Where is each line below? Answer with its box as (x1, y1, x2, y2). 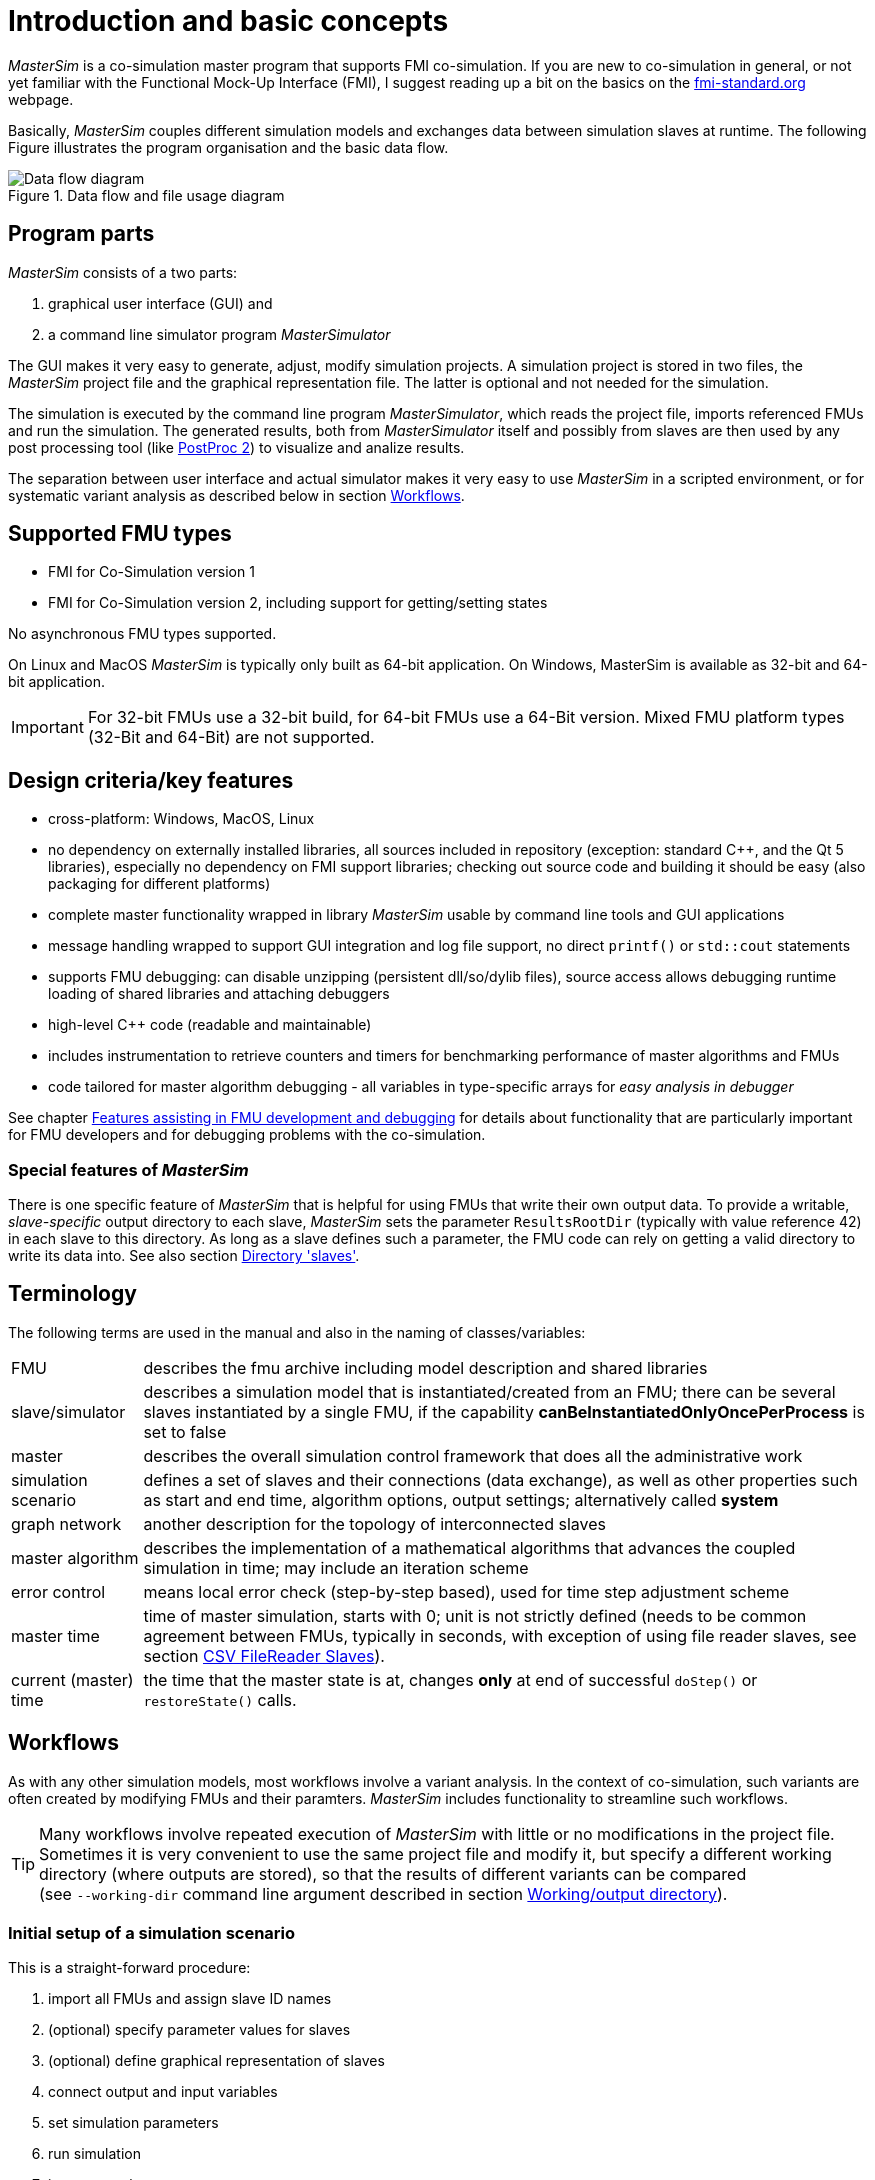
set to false (143, 1421, 227, 1442)
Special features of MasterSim (8, 1159, 249, 1180)
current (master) (11, 1669, 134, 1690)
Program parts (8, 221, 155, 247)
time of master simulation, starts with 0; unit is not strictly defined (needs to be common (143, 1605, 807, 1626)
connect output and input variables (48, 2083, 278, 2101)
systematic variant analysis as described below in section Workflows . (8, 486, 465, 504)
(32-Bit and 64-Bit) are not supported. (87, 727, 375, 748)
